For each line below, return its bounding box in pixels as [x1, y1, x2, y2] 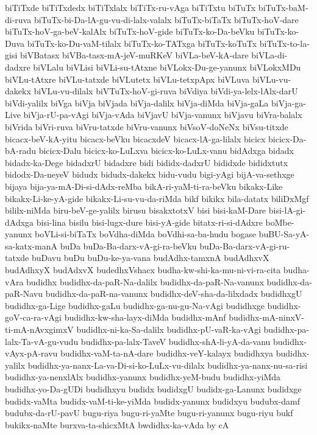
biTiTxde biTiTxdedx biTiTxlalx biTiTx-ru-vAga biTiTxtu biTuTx [5, 1, 256, 13]
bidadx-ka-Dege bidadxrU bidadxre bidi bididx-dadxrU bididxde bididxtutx [5, 156, 288, 169]
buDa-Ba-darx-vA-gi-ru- [199, 239, 290, 252]
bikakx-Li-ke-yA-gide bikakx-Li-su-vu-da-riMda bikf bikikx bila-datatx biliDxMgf [5, 192, 309, 204]
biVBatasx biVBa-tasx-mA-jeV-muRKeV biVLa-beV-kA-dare [20, 49, 249, 61]
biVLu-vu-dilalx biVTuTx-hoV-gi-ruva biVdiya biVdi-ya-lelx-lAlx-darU [34, 85, 298, 97]
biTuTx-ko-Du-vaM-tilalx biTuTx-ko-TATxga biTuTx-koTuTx [27, 37, 257, 49]
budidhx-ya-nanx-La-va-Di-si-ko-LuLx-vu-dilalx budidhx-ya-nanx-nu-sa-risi [27, 358, 308, 371]
